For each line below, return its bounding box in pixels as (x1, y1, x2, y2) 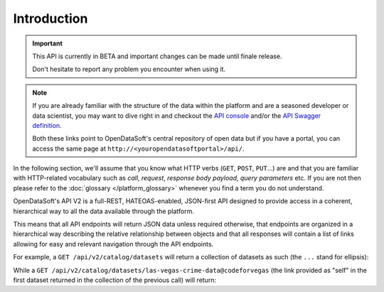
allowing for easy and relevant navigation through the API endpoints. (13, 239, 214, 248)
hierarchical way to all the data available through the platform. (13, 207, 195, 215)
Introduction (13, 11, 88, 26)
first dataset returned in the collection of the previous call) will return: (13, 276, 217, 284)
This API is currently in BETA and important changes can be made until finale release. (32, 52, 282, 60)
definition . (32, 121, 62, 129)
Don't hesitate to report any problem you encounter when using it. (32, 65, 226, 74)
